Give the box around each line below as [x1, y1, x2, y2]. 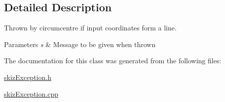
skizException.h [4, 72, 51, 82]
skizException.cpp [4, 88, 58, 99]
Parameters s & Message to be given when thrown [4, 39, 156, 49]
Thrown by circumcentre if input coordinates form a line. [4, 23, 177, 33]
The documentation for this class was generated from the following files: [4, 55, 222, 66]
